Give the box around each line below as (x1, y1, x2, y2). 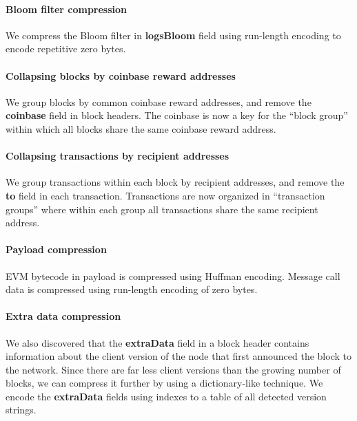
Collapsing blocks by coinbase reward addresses (6, 68, 236, 83)
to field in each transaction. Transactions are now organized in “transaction (6, 188, 325, 202)
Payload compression (6, 242, 107, 257)
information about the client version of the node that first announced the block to (6, 349, 351, 363)
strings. (6, 402, 37, 417)
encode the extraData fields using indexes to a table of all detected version (6, 389, 327, 403)
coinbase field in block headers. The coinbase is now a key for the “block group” (6, 108, 348, 122)
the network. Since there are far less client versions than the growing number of (6, 362, 341, 376)
